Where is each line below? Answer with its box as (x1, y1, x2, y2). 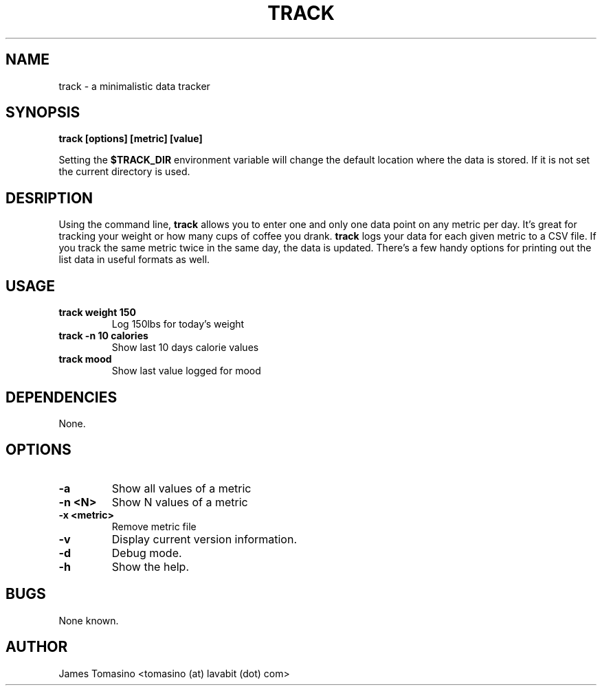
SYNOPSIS (5, 104, 80, 122)
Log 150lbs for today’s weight (111, 318, 245, 330)
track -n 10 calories (58, 330, 148, 342)
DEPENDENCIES (5, 388, 118, 406)
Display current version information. (111, 532, 298, 546)
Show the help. (111, 559, 189, 574)
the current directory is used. (58, 166, 190, 178)
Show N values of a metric (111, 495, 248, 509)
